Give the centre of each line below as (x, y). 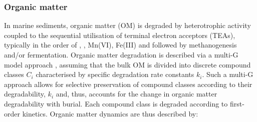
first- (237, 103)
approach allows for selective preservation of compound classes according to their (128, 84)
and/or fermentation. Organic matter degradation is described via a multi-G (121, 54)
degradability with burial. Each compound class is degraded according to (116, 103)
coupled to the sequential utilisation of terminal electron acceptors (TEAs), (120, 35)
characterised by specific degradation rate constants (115, 74)
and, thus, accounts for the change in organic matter (137, 94)
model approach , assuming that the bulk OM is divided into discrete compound (127, 64)
